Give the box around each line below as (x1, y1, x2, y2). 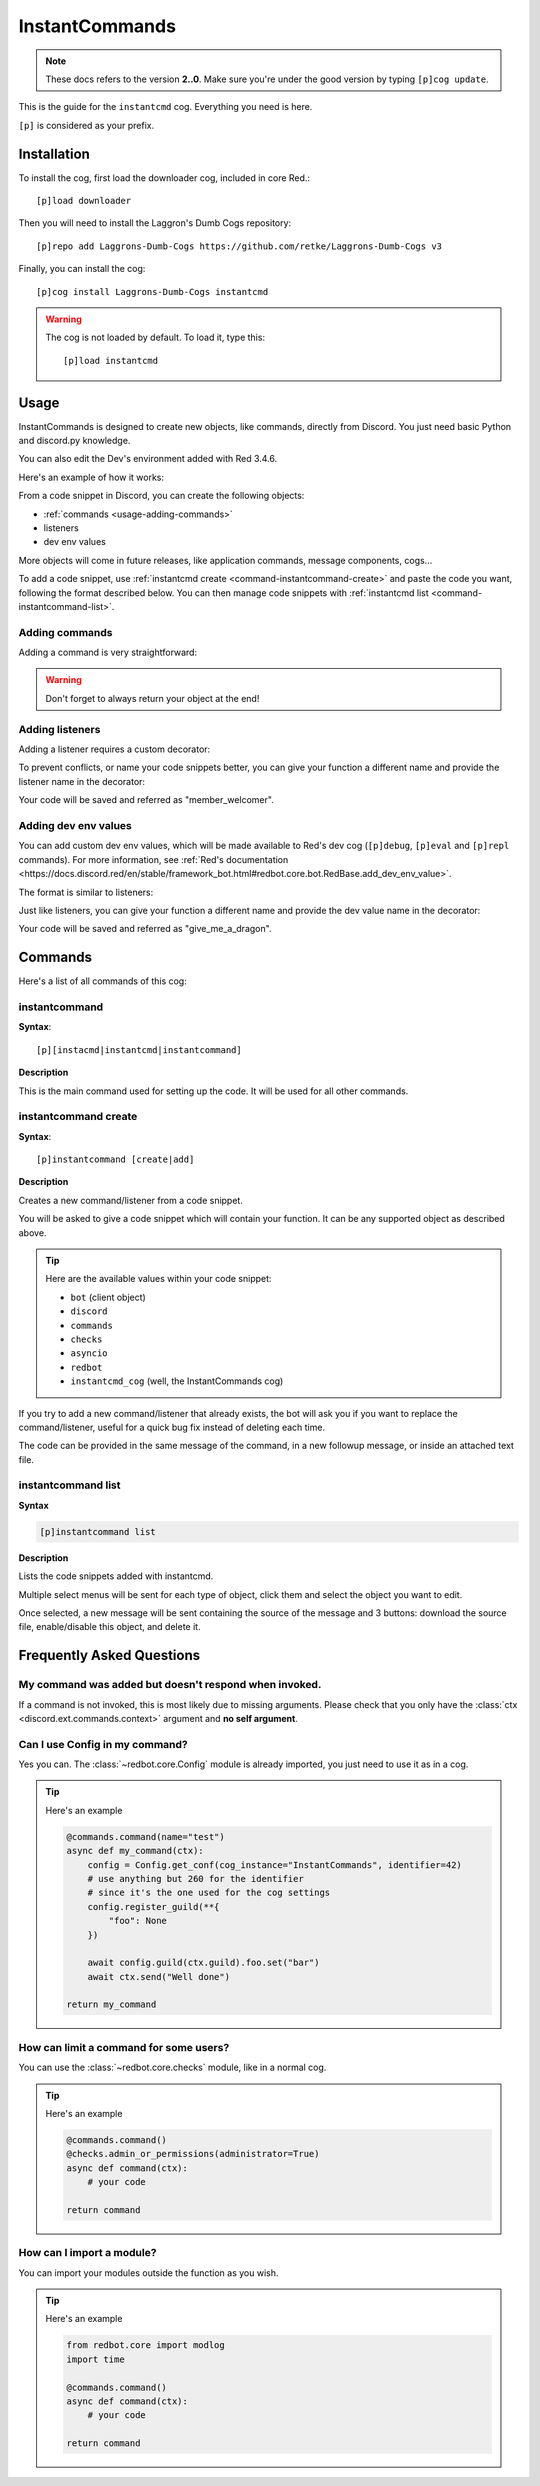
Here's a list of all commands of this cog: (18, 975, 187, 987)
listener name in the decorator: (18, 775, 145, 787)
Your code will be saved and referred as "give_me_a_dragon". (18, 923, 272, 935)
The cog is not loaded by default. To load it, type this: (45, 331, 265, 344)
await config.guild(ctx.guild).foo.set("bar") (87, 1957, 320, 1969)
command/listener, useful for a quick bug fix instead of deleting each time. (18, 1421, 325, 1433)
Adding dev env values (18, 818, 132, 832)
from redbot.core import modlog (66, 2340, 225, 2351)
